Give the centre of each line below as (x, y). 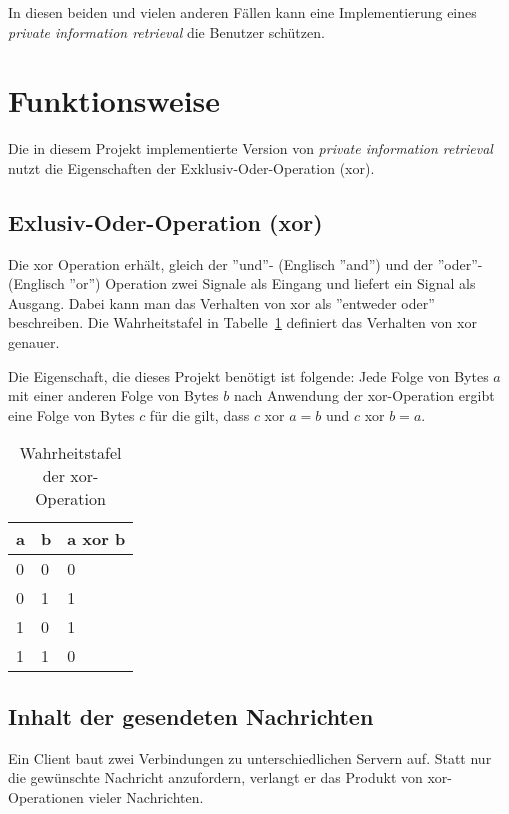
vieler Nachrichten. (146, 796)
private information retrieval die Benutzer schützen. (166, 31)
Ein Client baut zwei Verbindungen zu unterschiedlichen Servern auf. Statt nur (250, 757)
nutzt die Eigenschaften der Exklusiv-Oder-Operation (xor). (191, 167)
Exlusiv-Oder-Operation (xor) (165, 221)
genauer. (34, 342)
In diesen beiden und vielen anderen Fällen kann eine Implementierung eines (242, 12)
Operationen (46, 796)
